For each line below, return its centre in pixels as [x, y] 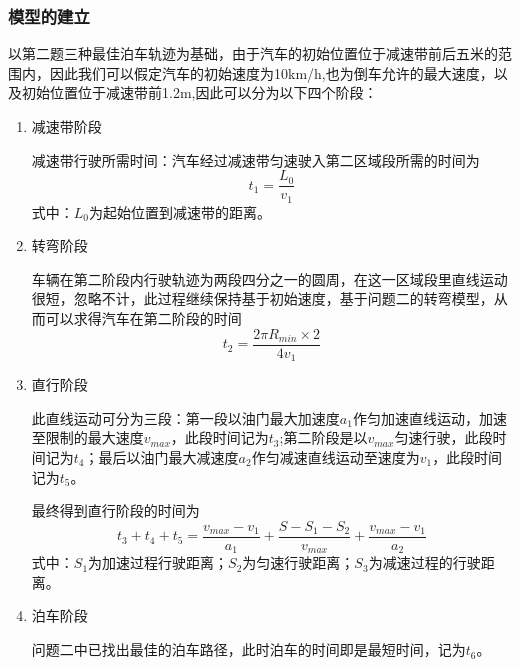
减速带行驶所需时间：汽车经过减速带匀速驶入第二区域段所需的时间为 [255, 159]
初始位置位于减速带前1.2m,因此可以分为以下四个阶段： [199, 92]
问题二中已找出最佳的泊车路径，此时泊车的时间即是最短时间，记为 [248, 649]
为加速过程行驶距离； [158, 562]
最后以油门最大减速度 [168, 456]
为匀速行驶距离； [298, 562]
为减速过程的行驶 [424, 562]
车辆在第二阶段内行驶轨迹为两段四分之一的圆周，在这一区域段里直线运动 [269, 278]
